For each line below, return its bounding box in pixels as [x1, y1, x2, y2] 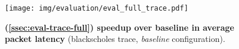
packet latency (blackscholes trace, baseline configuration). [5, 32, 225, 45]
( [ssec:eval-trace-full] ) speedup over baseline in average [5, 21, 234, 33]
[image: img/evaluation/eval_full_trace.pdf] [5, 4, 188, 12]
